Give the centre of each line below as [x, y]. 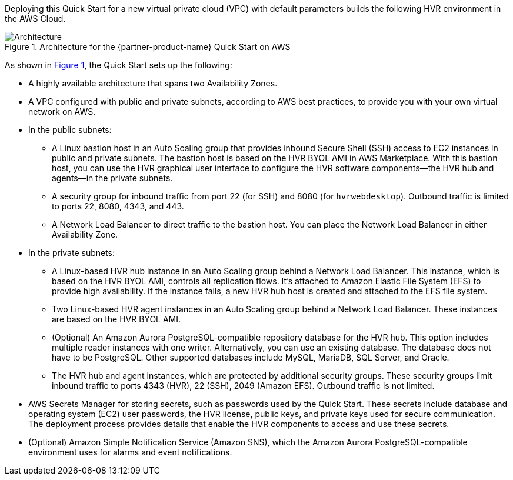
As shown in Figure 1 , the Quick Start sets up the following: [119, 65]
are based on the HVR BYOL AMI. [116, 319]
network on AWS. [62, 111]
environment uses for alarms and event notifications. [130, 452]
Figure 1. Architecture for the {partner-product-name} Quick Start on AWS [148, 47]
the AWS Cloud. [35, 19]
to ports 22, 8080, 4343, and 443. [118, 206]
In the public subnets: [70, 130]
